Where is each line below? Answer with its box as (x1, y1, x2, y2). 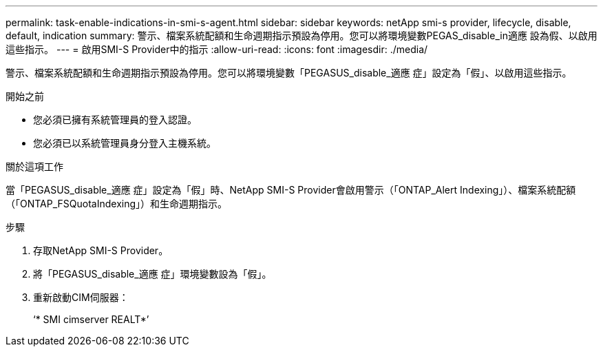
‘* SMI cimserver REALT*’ (33, 313, 149, 325)
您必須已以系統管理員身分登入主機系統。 (33, 137, 216, 149)
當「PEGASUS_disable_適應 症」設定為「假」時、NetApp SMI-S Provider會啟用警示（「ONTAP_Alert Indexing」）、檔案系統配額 (6, 184, 576, 196)
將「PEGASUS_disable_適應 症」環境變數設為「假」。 (33, 268, 272, 280)
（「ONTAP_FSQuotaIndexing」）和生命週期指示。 (6, 198, 228, 209)
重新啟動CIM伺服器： (33, 291, 129, 303)
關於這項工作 (6, 161, 63, 172)
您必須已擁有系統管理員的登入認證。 (33, 114, 197, 125)
